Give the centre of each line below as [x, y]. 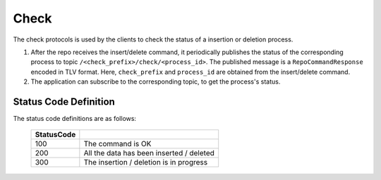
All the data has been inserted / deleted [149, 153]
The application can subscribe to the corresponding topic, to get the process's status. [156, 82]
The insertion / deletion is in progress [146, 162]
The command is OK [117, 144]
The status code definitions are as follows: [75, 119]
